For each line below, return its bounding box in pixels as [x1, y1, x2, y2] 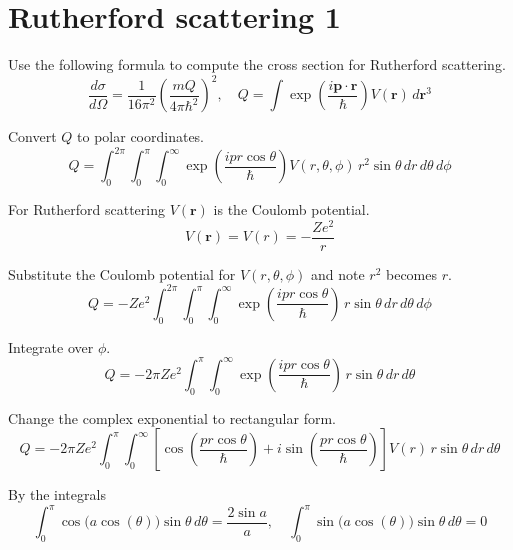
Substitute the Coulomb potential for [8, 263, 236, 284]
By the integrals [8, 484, 106, 505]
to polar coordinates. [77, 126, 205, 147]
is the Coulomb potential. [213, 199, 370, 220]
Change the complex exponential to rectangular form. [8, 407, 336, 428]
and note [310, 263, 365, 284]
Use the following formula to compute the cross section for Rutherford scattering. [8, 54, 506, 75]
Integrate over [8, 336, 94, 357]
